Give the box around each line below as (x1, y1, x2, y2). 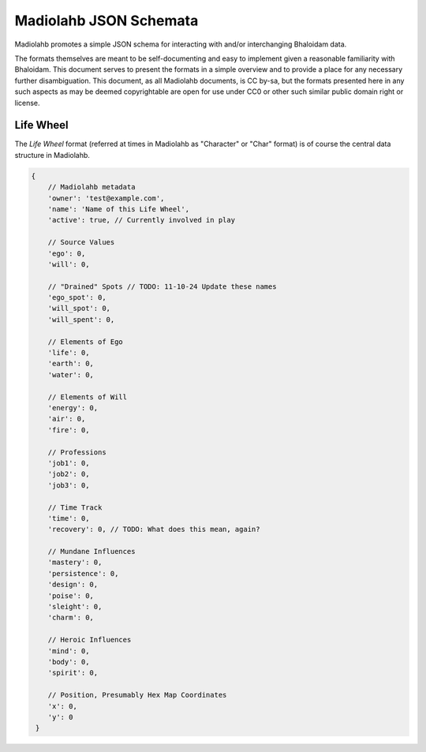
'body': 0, (47, 657, 90, 666)
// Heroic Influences (47, 635, 132, 645)
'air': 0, (47, 414, 86, 424)
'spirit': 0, (47, 668, 99, 678)
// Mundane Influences (47, 547, 136, 556)
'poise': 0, (47, 591, 95, 600)
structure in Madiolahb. (14, 150, 91, 159)
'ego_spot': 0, (47, 293, 106, 302)
